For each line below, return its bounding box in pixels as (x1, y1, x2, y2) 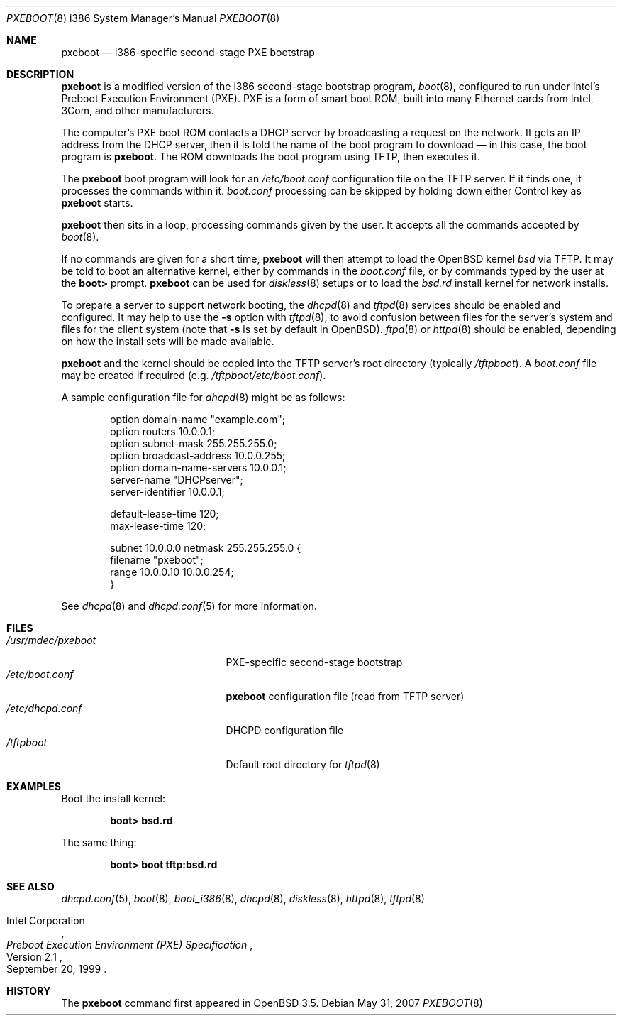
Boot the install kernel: (61, 792, 165, 804)
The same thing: (61, 836, 137, 848)
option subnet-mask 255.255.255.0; (110, 437, 277, 449)
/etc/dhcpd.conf (6, 702, 82, 714)
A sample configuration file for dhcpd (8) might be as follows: (61, 391, 345, 403)
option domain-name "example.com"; (110, 413, 285, 425)
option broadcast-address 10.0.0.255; (110, 449, 286, 462)
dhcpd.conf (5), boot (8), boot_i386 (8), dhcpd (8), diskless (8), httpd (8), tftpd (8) (61, 892, 425, 905)
